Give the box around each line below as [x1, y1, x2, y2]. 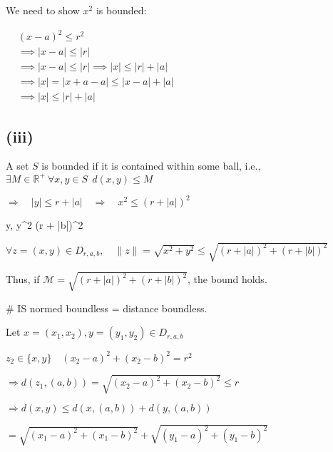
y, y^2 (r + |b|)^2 [6, 217, 83, 232]
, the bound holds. [188, 272, 267, 287]
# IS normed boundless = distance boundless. [6, 300, 208, 315]
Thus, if [6, 272, 40, 287]
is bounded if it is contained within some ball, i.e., [41, 158, 261, 173]
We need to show [6, 3, 80, 17]
